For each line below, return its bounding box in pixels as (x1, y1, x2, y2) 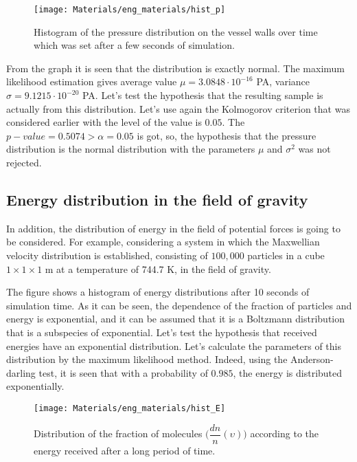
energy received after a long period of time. (34, 443, 216, 457)
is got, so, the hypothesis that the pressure (137, 128, 316, 142)
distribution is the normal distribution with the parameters (6, 142, 255, 156)
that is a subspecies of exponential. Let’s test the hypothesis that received (6, 324, 317, 339)
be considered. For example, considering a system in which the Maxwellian (6, 234, 320, 249)
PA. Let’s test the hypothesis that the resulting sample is (82, 88, 323, 102)
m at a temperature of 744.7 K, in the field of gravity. (45, 261, 271, 276)
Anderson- (290, 352, 334, 366)
